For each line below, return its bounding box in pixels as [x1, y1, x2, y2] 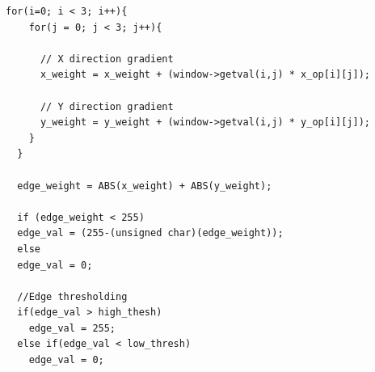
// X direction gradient [40, 53, 174, 65]
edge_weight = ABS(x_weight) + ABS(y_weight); [17, 180, 272, 192]
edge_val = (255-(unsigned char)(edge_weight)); [17, 227, 284, 239]
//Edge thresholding [17, 290, 128, 302]
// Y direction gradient [40, 100, 174, 112]
